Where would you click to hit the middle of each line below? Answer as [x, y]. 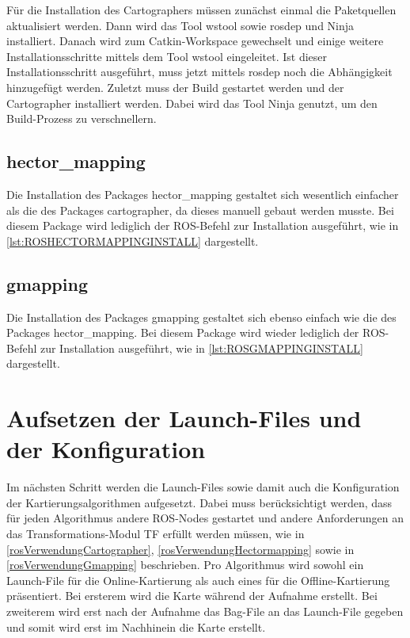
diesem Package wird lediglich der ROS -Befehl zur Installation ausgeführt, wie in [203, 225]
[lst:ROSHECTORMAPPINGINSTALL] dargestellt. [133, 241]
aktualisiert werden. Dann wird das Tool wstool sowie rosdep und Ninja [180, 25]
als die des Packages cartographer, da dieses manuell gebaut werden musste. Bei [200, 210]
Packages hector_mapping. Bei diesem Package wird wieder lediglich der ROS [196, 332]
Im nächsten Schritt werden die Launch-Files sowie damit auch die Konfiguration [203, 487]
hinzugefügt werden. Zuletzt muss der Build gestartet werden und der [175, 87]
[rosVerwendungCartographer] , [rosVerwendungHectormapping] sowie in [180, 549]
